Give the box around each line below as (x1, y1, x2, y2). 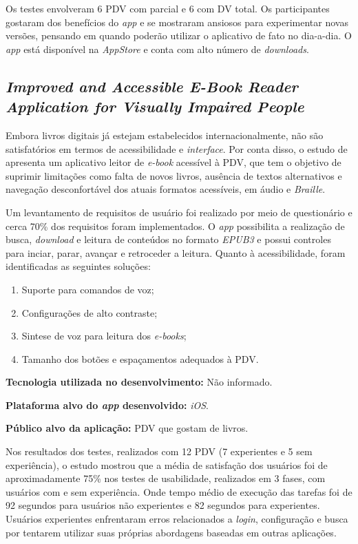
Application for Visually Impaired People (6, 96, 304, 117)
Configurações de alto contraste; (21, 305, 158, 320)
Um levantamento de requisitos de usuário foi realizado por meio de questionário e (6, 205, 352, 219)
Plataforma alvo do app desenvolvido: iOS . (6, 397, 209, 412)
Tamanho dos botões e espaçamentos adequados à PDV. (21, 351, 259, 366)
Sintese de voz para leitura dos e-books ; (21, 328, 187, 343)
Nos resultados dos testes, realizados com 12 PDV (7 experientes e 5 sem (6, 444, 313, 459)
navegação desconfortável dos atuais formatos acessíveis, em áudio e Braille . (6, 182, 326, 196)
